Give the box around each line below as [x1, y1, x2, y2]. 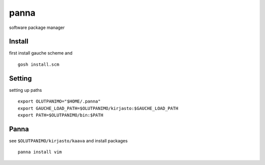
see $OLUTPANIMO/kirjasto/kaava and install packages [9, 137, 128, 143]
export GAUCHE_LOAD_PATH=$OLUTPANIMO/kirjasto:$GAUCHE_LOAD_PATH [18, 106, 179, 111]
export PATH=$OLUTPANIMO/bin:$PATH [18, 112, 104, 118]
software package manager [9, 25, 65, 30]
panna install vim [18, 149, 62, 155]
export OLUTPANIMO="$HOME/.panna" [18, 99, 101, 104]
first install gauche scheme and [9, 50, 73, 56]
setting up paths [9, 87, 42, 93]
